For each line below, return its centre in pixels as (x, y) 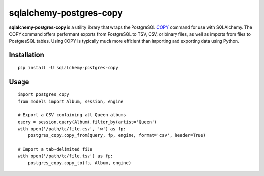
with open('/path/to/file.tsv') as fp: (66, 156)
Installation (26, 55)
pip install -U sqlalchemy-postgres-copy (68, 68)
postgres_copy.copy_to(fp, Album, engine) (79, 163)
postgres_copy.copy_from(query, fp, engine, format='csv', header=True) (117, 135)
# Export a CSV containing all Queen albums (72, 115)
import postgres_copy (44, 95)
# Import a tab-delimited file (55, 149)
